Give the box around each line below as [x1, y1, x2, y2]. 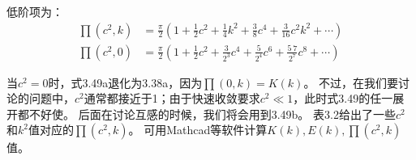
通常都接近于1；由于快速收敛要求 [84, 90, 260, 107]
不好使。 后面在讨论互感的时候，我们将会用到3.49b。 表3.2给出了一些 [28, 105, 396, 122]
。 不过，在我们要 [303, 74, 399, 91]
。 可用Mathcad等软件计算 [128, 121, 268, 138]
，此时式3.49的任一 [293, 90, 393, 107]
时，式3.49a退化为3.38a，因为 [48, 74, 203, 91]
